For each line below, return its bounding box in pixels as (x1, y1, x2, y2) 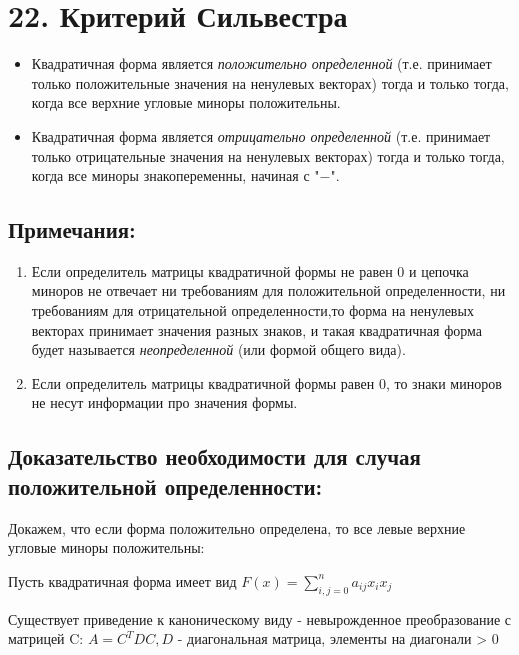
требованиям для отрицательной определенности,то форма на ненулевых (31, 300, 474, 321)
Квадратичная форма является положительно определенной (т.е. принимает (31, 53, 492, 74)
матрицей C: (8, 628, 84, 649)
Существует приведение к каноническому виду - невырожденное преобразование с (8, 608, 512, 629)
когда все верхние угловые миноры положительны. (31, 92, 341, 113)
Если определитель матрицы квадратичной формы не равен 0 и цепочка (31, 260, 469, 281)
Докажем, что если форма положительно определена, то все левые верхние (8, 517, 466, 538)
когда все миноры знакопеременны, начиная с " (31, 165, 320, 186)
